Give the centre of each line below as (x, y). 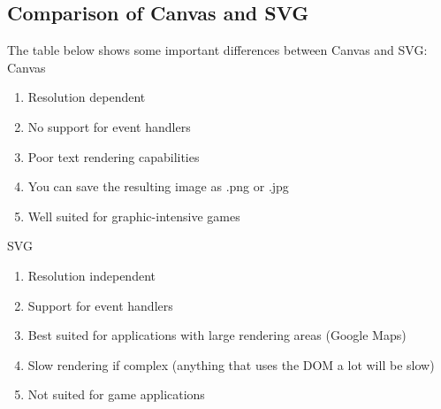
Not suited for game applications (116, 394)
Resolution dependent (87, 97)
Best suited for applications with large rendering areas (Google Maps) (217, 335)
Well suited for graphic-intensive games (134, 216)
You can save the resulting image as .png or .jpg (158, 186)
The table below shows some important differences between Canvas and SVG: (217, 50)
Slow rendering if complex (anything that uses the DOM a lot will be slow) (231, 364)
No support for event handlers (109, 126)
